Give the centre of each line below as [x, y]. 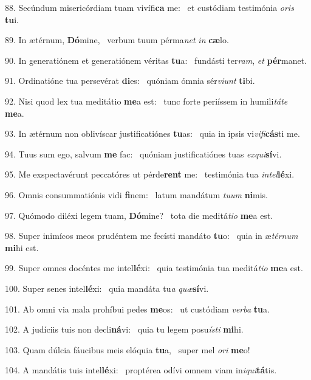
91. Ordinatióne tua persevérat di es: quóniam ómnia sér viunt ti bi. [130, 81]
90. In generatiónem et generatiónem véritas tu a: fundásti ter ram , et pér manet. [156, 60]
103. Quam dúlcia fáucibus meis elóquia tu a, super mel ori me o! [128, 349]
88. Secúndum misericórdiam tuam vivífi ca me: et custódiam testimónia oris [149, 7]
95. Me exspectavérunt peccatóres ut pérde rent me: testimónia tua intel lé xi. [150, 174]
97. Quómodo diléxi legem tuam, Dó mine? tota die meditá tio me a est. [139, 215]
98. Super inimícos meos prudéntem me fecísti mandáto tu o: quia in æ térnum [152, 236]
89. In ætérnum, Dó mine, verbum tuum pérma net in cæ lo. [117, 40]
